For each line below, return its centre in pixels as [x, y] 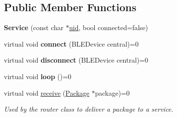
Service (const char [34, 27]
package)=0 [112, 92]
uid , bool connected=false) [109, 27]
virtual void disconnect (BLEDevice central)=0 [76, 60]
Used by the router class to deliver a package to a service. [89, 109]
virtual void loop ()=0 [38, 76]
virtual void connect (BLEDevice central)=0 [71, 43]
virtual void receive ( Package [47, 92]
